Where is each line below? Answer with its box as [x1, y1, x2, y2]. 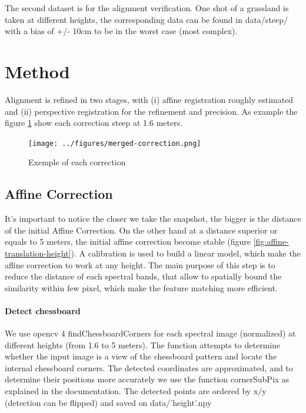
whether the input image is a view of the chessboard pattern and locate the [5, 350, 277, 362]
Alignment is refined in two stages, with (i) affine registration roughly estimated [5, 93, 294, 105]
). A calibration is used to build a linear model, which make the [71, 247, 301, 259]
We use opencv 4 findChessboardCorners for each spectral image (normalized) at [5, 327, 296, 339]
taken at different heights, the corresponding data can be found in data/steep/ [5, 13, 288, 25]
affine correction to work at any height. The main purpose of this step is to [5, 258, 275, 271]
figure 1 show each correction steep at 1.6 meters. [5, 116, 183, 129]
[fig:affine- [253, 235, 289, 248]
